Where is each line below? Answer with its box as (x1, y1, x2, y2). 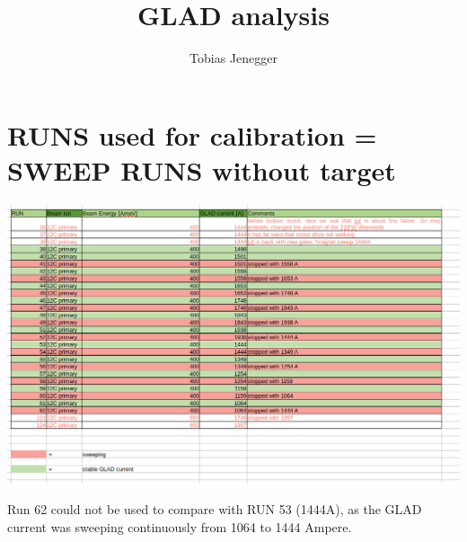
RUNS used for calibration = (7, 116, 377, 153)
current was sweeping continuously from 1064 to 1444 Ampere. (7, 517, 352, 536)
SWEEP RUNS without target (7, 151, 396, 188)
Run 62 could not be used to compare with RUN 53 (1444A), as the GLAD (7, 500, 422, 518)
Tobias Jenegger (189, 49, 278, 67)
